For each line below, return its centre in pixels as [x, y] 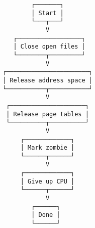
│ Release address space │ [47, 80]
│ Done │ [46, 215]
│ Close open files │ [49, 47]
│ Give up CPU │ [47, 181]
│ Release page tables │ [47, 114]
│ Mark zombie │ [47, 148]
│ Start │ [47, 13]
